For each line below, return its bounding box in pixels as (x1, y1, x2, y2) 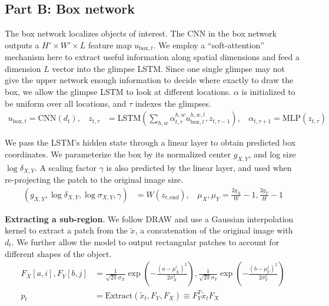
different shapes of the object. (5, 247, 112, 259)
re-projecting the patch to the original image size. (5, 173, 184, 186)
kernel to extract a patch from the (5, 224, 128, 236)
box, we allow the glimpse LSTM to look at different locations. (5, 85, 231, 98)
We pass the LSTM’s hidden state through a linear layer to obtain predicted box (5, 136, 296, 149)
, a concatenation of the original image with (135, 224, 293, 236)
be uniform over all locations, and (5, 97, 127, 109)
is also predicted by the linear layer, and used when (106, 161, 292, 173)
